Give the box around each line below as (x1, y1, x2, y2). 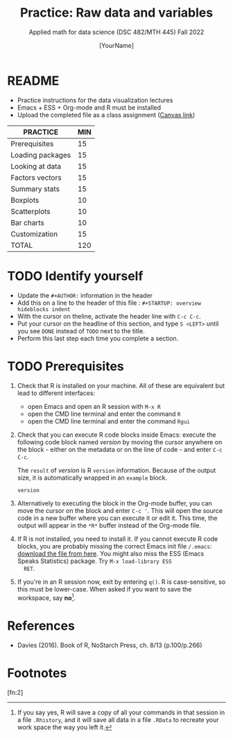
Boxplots (10, 195, 40, 205)
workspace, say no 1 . (17, 592, 76, 602)
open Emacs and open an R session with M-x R (27, 402, 161, 410)
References (7, 618, 75, 634)
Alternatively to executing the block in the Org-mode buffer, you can (17, 499, 213, 508)
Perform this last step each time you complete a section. (17, 334, 179, 342)
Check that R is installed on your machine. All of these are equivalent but (17, 381, 225, 389)
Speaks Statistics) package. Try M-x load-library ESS (17, 557, 172, 565)
